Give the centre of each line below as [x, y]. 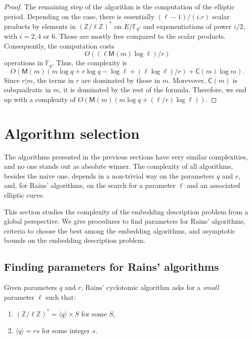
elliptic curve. [24, 195]
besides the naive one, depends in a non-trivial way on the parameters [109, 175]
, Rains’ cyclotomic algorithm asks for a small [150, 287]
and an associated [214, 185]
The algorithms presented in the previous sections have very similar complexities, [126, 156]
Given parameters [31, 287]
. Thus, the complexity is [89, 63]
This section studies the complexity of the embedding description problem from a [126, 211]
